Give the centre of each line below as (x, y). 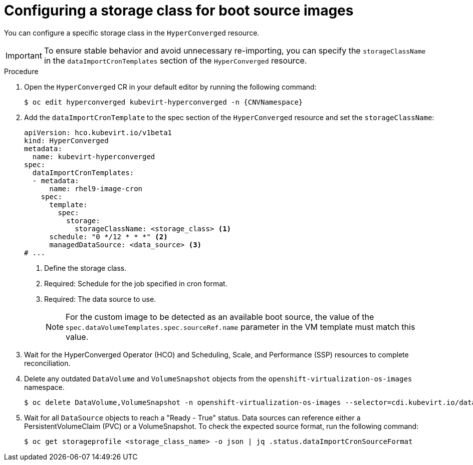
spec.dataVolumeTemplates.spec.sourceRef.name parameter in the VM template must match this (241, 327)
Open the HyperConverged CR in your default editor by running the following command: (170, 87)
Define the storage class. (85, 268)
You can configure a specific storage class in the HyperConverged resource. (132, 33)
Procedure (21, 71)
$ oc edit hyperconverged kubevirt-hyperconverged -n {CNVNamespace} (164, 102)
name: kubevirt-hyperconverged (94, 156)
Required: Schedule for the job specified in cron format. (136, 283)
